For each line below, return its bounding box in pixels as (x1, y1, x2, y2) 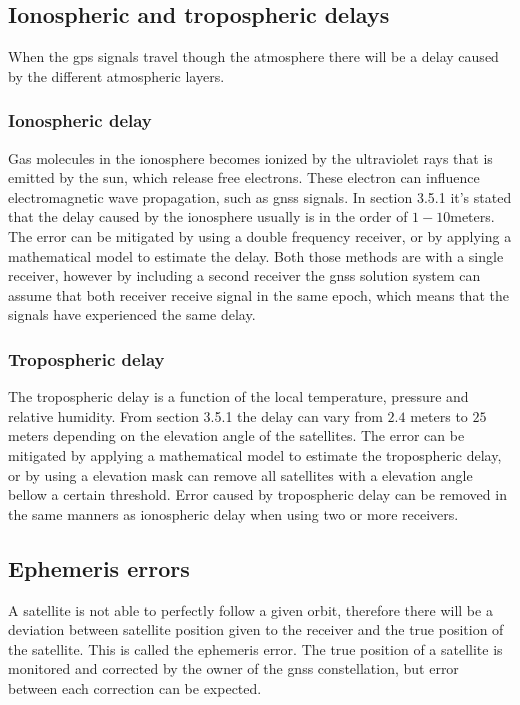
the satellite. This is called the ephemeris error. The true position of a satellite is (8, 638, 503, 659)
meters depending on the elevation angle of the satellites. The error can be (8, 425, 465, 446)
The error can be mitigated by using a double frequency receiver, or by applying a (8, 225, 512, 246)
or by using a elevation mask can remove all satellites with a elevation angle (8, 464, 473, 485)
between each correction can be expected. (8, 677, 262, 698)
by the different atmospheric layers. (8, 65, 225, 86)
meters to (410, 405, 468, 426)
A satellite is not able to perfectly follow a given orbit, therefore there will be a (8, 599, 493, 620)
